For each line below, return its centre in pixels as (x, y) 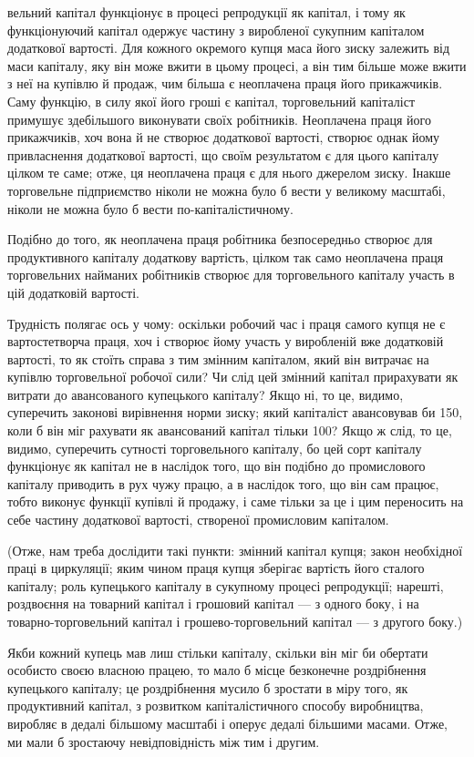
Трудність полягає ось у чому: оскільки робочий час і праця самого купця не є (227, 323)
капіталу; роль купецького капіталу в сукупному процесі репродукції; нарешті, (226, 585)
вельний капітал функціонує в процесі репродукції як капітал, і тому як (206, 12)
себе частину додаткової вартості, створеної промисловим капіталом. (198, 520)
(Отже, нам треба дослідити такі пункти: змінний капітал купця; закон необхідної (235, 550)
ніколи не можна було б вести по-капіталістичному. (150, 208)
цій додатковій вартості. (73, 292)
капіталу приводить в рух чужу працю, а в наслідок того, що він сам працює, (223, 483)
